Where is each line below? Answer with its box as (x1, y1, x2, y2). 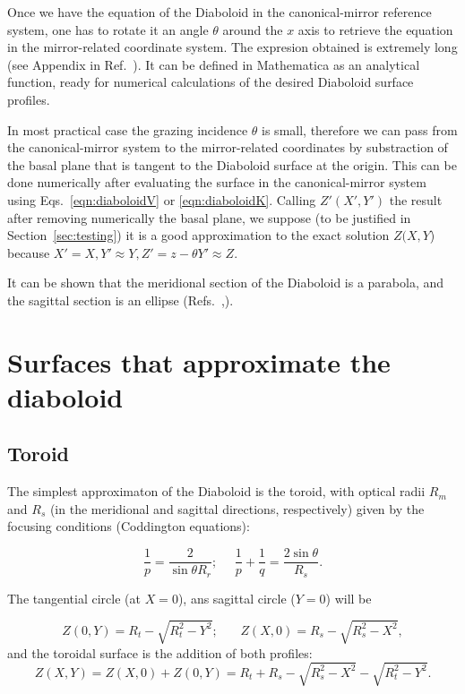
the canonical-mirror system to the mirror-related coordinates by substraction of (7, 138, 448, 157)
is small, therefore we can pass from (262, 120, 458, 139)
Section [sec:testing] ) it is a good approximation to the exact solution (7, 226, 390, 244)
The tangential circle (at (7, 588, 141, 607)
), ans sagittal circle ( (177, 588, 296, 607)
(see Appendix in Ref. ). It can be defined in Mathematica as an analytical (7, 55, 420, 73)
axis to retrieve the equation (297, 20, 453, 39)
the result (389, 190, 443, 209)
